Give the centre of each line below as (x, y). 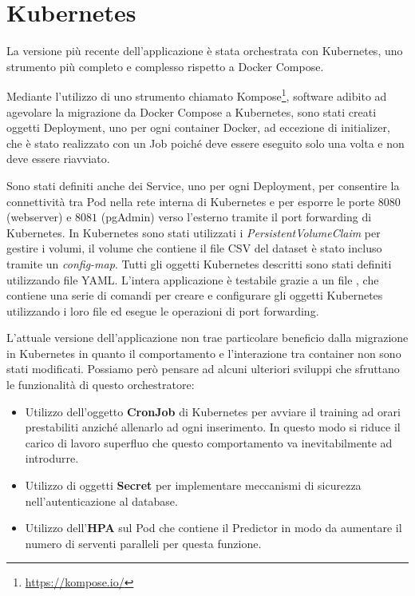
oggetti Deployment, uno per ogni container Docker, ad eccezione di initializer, (198, 127)
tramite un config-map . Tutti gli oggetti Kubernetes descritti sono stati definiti (199, 263)
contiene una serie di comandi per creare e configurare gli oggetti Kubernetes (195, 295)
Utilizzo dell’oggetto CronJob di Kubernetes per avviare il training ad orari (213, 411)
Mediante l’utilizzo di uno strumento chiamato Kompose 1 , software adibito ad (197, 95)
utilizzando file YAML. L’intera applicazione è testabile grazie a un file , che (193, 279)
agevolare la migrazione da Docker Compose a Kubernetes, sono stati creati (192, 111)
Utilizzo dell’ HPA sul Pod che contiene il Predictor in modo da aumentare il (213, 528)
